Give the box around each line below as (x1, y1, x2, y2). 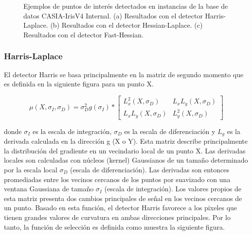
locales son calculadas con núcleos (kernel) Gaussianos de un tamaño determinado (4, 155, 248, 165)
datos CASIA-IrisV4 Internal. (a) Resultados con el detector (23, 10, 203, 20)
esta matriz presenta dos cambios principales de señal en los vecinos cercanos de (4, 193, 242, 203)
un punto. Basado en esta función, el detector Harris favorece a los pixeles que (4, 202, 237, 213)
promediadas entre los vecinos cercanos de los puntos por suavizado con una (4, 174, 231, 184)
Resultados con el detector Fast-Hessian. (23, 29, 144, 39)
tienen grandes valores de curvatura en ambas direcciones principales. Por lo (4, 212, 231, 222)
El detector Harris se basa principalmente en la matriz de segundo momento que (4, 69, 244, 79)
